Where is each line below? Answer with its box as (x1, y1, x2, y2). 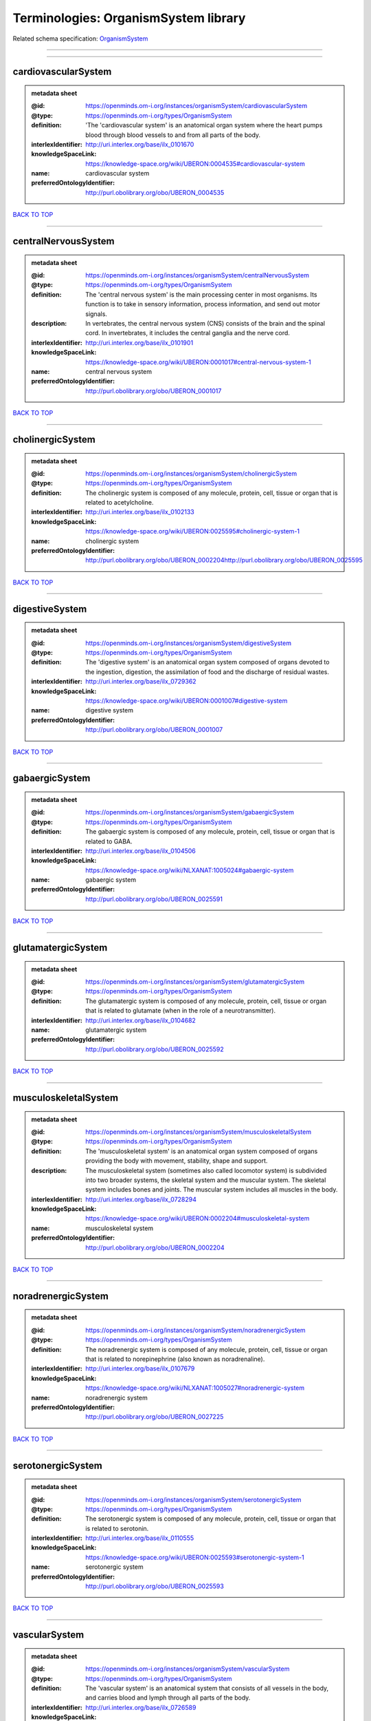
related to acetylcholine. (85, 498, 154, 507)
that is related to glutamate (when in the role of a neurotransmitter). (85, 1006, 276, 1015)
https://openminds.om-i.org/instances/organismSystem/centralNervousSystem (85, 271, 309, 279)
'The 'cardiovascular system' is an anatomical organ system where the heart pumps (85, 121, 323, 129)
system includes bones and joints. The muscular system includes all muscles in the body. (85, 1185, 338, 1194)
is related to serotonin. (85, 1524, 149, 1532)
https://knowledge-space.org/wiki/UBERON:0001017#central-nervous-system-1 (85, 358, 312, 366)
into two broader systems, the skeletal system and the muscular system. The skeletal (85, 1176, 326, 1184)
